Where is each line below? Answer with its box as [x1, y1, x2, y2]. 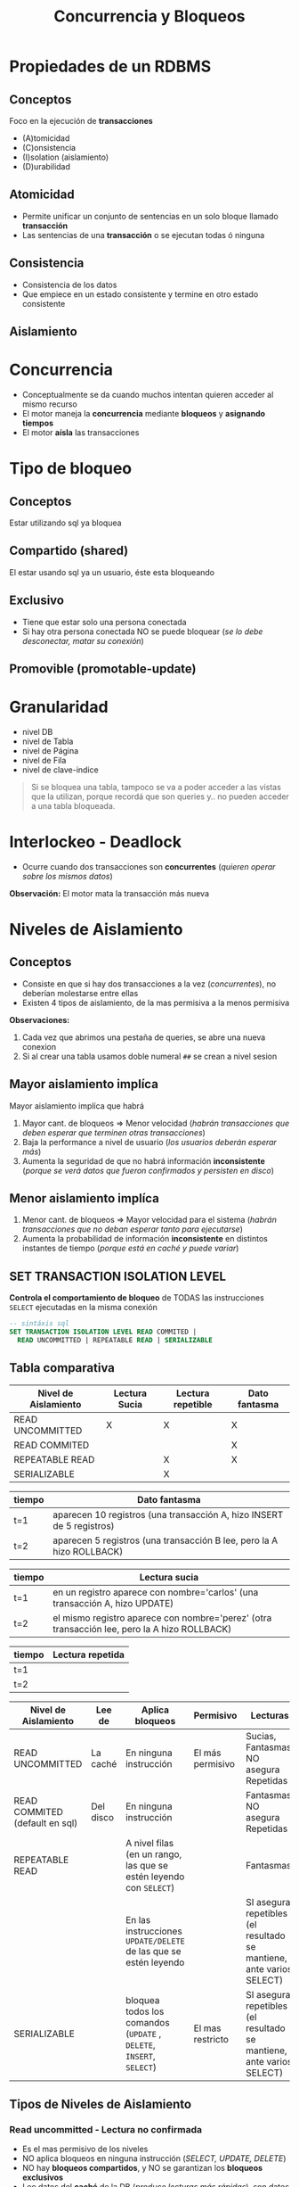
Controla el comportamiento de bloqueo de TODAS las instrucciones [9, 1292, 264, 1303]
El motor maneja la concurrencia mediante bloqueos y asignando [21, 408, 265, 418]
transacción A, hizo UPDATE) [53, 1597, 174, 1609]
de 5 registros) [53, 1519, 115, 1531]
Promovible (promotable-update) [9, 661, 198, 676]
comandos [125, 2016, 171, 2028]
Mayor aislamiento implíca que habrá [9, 1100, 144, 1111]
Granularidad [9, 697, 109, 717]
